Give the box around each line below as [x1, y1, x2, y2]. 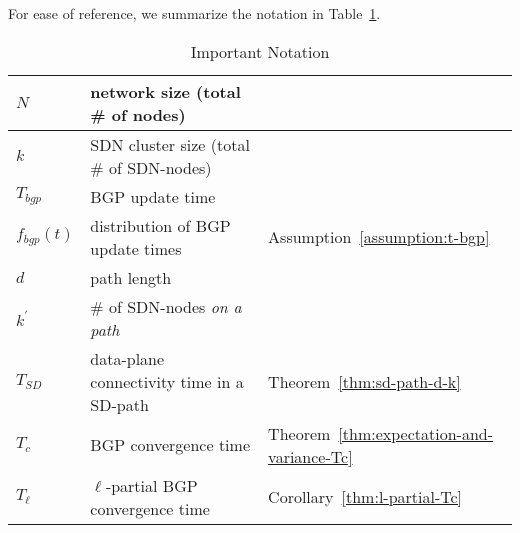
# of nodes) [90, 102, 186, 126]
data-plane [90, 346, 165, 370]
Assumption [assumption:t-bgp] [268, 225, 490, 249]
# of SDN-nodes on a [90, 294, 242, 318]
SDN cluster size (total [90, 132, 250, 156]
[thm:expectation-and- [338, 421, 494, 445]
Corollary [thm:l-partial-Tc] [268, 485, 463, 509]
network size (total [90, 79, 241, 103]
